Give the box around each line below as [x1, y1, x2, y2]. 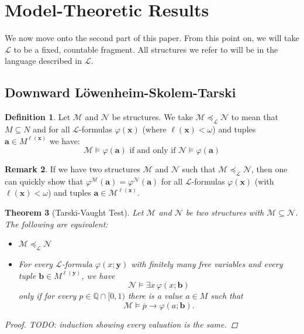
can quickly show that [5, 175, 84, 187]
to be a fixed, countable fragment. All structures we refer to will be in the [13, 43, 278, 55]
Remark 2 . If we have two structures [5, 163, 140, 175]
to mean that [231, 111, 278, 123]
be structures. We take [112, 111, 193, 123]
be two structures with [185, 206, 264, 219]
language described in [5, 54, 82, 67]
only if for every [18, 289, 77, 302]
